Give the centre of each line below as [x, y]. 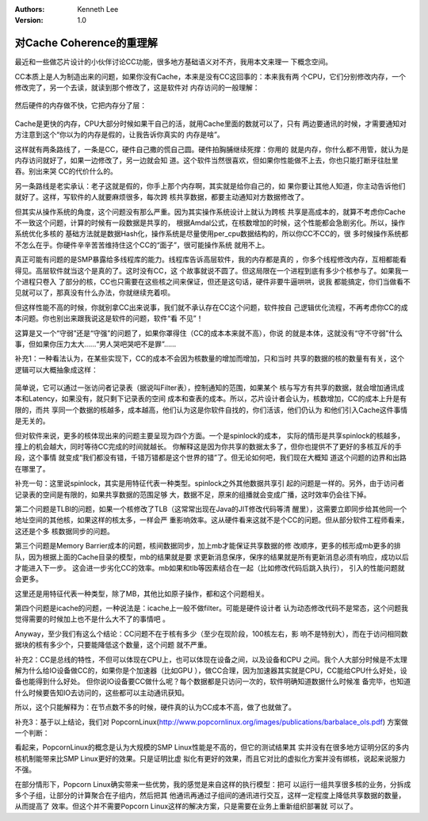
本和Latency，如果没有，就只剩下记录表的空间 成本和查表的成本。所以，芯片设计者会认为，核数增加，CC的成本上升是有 [211, 399]
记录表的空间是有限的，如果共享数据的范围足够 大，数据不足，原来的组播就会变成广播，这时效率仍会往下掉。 [193, 495]
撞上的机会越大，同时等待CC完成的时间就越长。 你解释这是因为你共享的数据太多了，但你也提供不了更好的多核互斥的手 [208, 447]
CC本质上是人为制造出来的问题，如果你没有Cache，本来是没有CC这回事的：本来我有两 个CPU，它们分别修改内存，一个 [210, 76]
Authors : [30, 9]
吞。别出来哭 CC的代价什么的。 [66, 171]
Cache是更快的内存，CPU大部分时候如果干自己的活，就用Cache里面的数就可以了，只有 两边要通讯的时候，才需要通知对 [211, 124]
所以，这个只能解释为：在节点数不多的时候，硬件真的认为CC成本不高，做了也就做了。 [155, 707]
